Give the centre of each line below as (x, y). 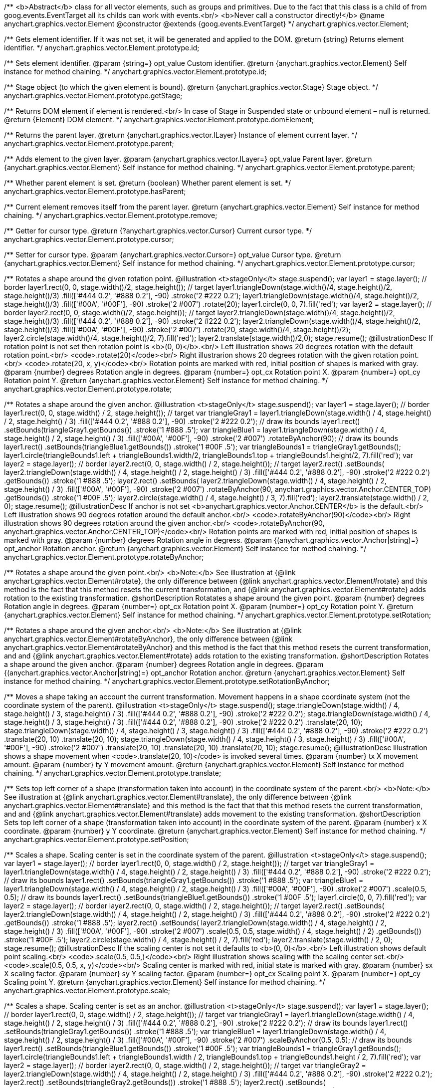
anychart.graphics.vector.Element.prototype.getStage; (93, 96)
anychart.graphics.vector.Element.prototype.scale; (87, 990)
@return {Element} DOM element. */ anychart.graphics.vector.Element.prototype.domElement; (159, 119)
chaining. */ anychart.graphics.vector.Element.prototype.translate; (113, 773)
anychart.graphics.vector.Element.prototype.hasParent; (95, 191)
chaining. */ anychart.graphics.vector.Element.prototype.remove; (111, 215)
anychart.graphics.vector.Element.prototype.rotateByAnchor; (104, 557)
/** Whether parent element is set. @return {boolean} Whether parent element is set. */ (147, 183)
